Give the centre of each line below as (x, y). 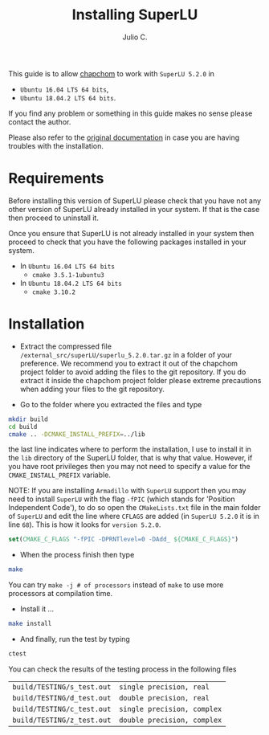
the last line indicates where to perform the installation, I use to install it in (130, 449)
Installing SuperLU (135, 15)
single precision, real (165, 687)
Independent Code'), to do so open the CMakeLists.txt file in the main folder (134, 508)
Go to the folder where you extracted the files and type (111, 404)
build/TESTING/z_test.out (62, 720)
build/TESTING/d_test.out (62, 698)
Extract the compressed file (66, 346)
